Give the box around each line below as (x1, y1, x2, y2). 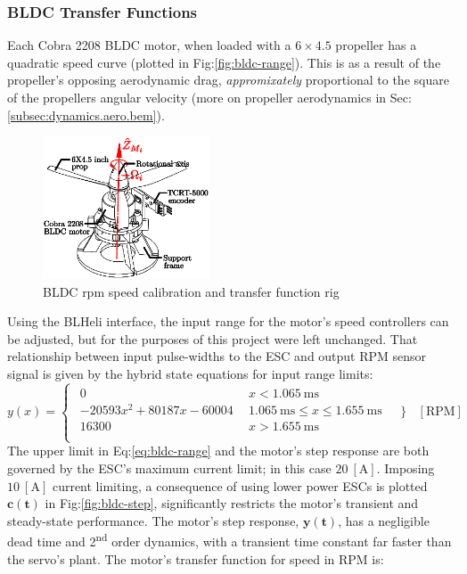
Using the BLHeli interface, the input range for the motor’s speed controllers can (7, 312, 449, 331)
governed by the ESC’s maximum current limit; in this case (7, 458, 332, 477)
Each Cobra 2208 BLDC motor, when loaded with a (7, 36, 291, 54)
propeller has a (335, 36, 417, 54)
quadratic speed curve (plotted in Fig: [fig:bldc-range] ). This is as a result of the (7, 53, 441, 71)
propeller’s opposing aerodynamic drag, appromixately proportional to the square (7, 70, 449, 89)
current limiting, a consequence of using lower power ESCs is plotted (52, 476, 428, 495)
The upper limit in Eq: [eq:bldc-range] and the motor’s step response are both (7, 441, 430, 460)
